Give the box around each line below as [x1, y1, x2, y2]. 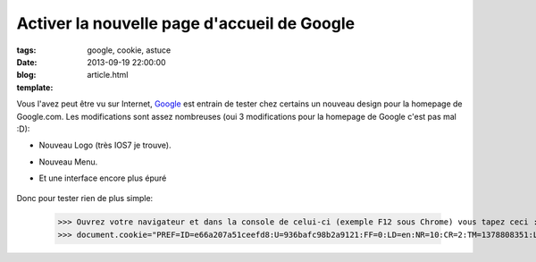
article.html [87, 70, 129, 80]
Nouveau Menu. [38, 156, 98, 167]
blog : [16, 70, 37, 80]
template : [16, 81, 54, 93]
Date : [16, 56, 38, 67]
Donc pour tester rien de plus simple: [16, 193, 154, 204]
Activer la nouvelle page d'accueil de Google [16, 13, 356, 33]
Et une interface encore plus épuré [38, 173, 167, 183]
